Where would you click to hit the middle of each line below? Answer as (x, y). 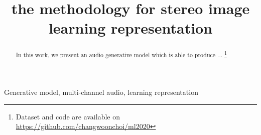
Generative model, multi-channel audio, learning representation (101, 92)
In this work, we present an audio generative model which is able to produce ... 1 (121, 54)
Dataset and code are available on (68, 116)
